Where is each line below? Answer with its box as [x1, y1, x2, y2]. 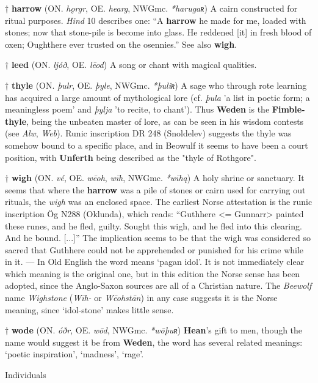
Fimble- [272, 103, 305, 116]
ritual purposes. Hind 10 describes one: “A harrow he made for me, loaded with [5, 13, 306, 26]
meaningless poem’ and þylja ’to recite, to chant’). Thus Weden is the [5, 103, 270, 116]
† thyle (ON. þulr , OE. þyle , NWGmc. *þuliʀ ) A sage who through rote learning [5, 78, 307, 91]
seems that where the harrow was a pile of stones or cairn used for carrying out [5, 183, 306, 196]
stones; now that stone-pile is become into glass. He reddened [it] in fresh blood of [5, 26, 312, 39]
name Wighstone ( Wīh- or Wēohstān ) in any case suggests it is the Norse [5, 291, 278, 304]
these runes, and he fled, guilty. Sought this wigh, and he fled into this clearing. [5, 219, 302, 232]
